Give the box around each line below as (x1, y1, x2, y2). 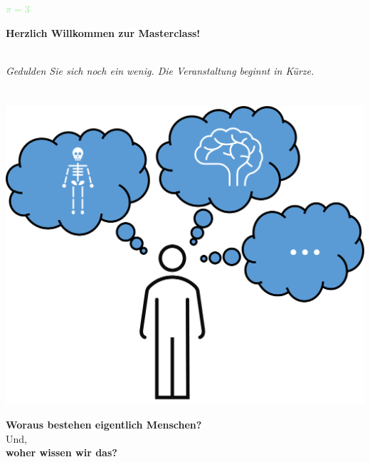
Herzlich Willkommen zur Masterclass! (6, 25, 201, 40)
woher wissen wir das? (6, 445, 117, 460)
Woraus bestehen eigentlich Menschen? (6, 416, 202, 431)
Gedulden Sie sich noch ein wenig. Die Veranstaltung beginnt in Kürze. (6, 63, 314, 78)
